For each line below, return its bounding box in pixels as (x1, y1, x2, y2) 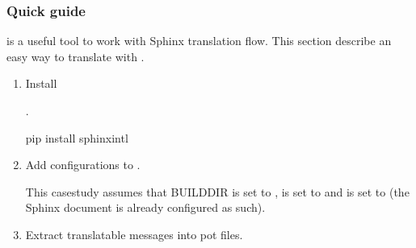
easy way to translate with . (6, 48, 145, 64)
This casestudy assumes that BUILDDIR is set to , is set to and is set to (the (25, 183, 410, 200)
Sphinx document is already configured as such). (25, 199, 266, 216)
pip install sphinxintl (25, 129, 128, 146)
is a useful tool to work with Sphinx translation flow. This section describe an (6, 32, 392, 49)
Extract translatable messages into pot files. (25, 225, 243, 242)
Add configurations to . (25, 156, 141, 173)
